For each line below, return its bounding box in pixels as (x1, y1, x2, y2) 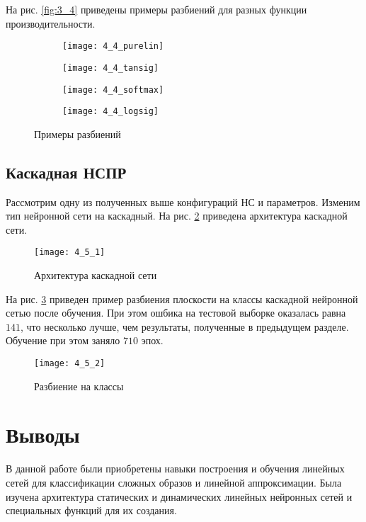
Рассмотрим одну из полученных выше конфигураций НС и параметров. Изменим (6, 194, 360, 209)
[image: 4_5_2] (34, 358, 105, 369)
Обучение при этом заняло (6, 333, 120, 348)
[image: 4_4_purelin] (62, 41, 164, 52)
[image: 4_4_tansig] (62, 62, 159, 73)
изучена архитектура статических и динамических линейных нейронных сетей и (6, 489, 353, 504)
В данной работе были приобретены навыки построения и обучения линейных (6, 461, 345, 476)
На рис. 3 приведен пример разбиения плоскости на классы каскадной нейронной (6, 291, 358, 306)
